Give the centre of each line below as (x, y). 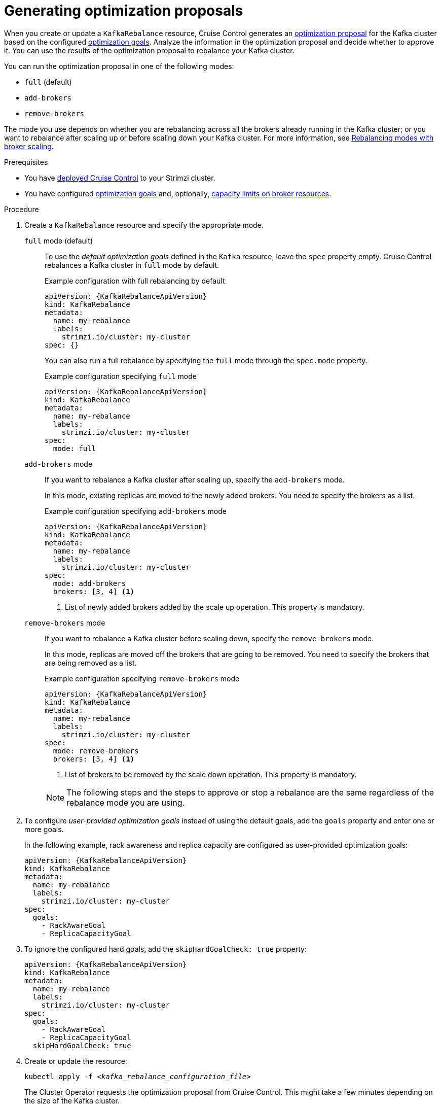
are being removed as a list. (91, 663)
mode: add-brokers (89, 583)
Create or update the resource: (76, 1061)
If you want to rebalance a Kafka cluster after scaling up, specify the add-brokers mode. (195, 479)
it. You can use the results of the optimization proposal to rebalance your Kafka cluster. (149, 50)
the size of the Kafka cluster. (72, 1100)
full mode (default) (59, 240)
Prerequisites (26, 162)
